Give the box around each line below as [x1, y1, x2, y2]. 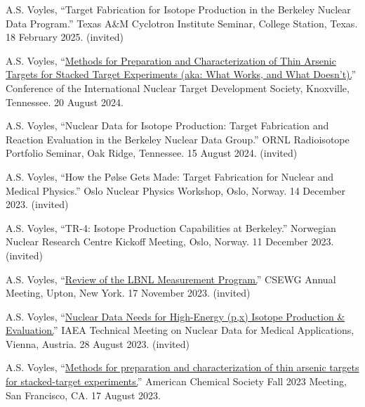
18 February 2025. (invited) [6, 30, 124, 44]
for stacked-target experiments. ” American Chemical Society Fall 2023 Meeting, [6, 374, 347, 389]
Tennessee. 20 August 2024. [6, 94, 124, 109]
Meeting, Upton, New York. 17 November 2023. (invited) [6, 285, 251, 300]
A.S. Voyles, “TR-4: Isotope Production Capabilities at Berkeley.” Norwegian [6, 220, 336, 235]
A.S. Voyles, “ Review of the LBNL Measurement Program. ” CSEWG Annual [6, 271, 336, 286]
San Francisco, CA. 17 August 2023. [6, 387, 161, 402]
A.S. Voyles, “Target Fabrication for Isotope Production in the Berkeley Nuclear [6, 2, 351, 16]
